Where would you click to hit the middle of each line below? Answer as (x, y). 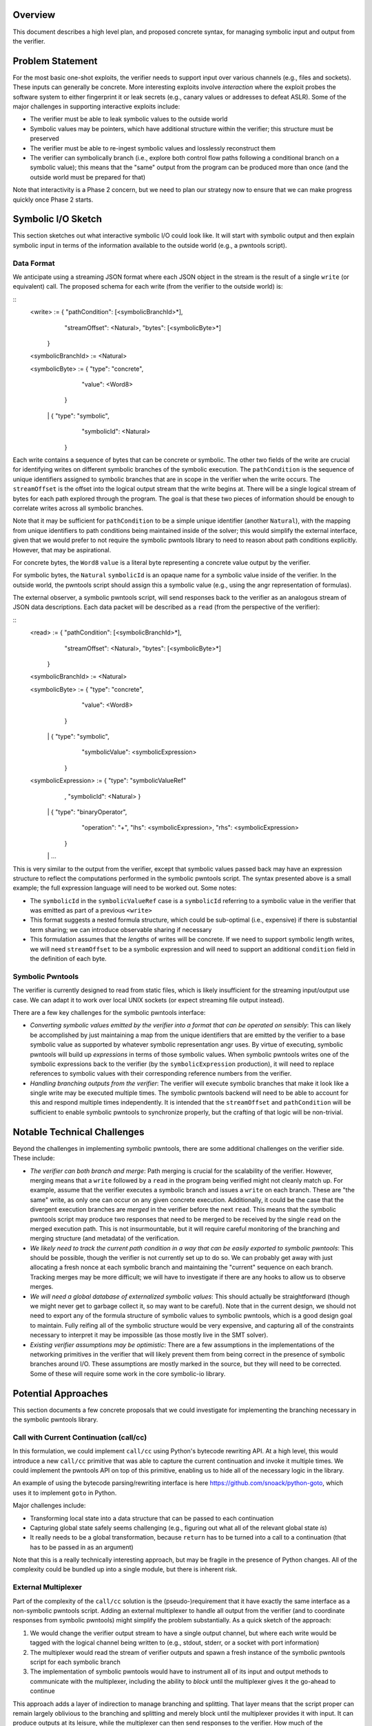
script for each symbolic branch (75, 1662)
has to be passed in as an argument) (82, 1547)
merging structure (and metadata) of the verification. (105, 1239)
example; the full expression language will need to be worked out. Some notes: (125, 888)
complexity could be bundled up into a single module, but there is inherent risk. (125, 1569)
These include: (34, 1158)
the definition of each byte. (68, 959)
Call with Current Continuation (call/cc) (80, 1437)
